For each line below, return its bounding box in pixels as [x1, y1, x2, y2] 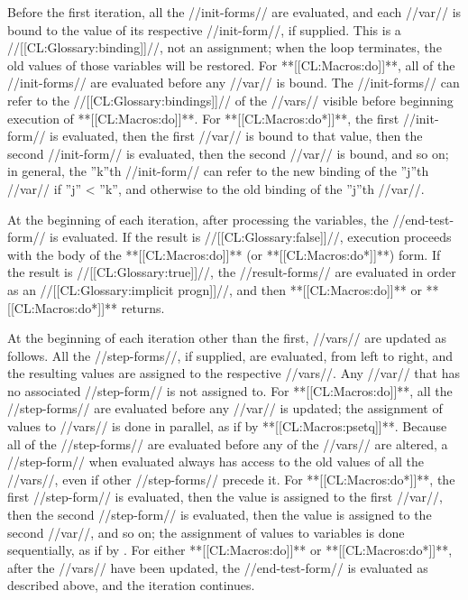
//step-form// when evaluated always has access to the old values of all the [7, 452, 425, 471]
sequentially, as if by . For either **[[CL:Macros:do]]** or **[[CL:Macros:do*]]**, [7, 540, 453, 559]
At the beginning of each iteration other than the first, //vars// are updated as [7, 328, 446, 347]
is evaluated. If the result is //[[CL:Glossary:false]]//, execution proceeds [50, 227, 452, 246]
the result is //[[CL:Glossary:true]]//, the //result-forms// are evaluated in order [7, 263, 456, 282]
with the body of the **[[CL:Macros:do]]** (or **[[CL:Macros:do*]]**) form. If [7, 245, 441, 263]
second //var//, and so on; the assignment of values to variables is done [7, 522, 405, 541]
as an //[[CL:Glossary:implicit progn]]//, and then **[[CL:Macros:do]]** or [7, 280, 422, 299]
